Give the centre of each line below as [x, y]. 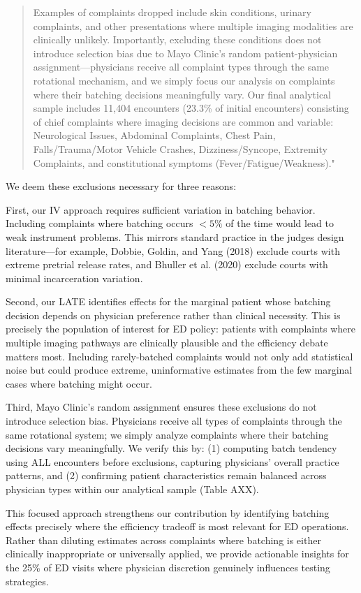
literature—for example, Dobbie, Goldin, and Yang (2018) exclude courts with [173, 250]
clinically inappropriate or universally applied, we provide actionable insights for [177, 554]
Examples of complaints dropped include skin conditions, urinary [172, 12]
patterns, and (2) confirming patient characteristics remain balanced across [166, 475]
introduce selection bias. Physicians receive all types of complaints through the [174, 421]
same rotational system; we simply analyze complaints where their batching [167, 434]
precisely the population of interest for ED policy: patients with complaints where [180, 329]
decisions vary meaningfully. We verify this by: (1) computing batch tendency [171, 448]
